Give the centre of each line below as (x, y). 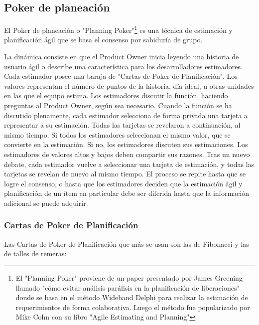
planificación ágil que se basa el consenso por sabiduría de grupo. (103, 40)
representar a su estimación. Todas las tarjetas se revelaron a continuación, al (122, 125)
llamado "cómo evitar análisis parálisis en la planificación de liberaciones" (128, 287)
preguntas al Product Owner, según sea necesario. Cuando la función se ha (118, 105)
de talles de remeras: (35, 253)
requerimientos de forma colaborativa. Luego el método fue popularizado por (133, 307)
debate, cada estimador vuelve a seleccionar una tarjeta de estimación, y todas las (129, 164)
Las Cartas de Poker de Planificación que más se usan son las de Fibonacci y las (127, 244)
